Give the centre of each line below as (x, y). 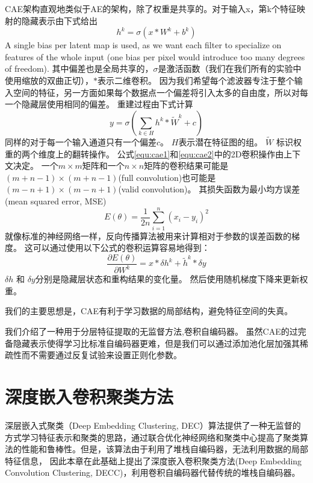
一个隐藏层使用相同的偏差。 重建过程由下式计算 (99, 104)
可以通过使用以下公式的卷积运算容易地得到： (121, 248)
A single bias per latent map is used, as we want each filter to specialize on (143, 45)
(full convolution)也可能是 (167, 177)
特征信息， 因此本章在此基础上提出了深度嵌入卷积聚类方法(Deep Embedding (153, 460)
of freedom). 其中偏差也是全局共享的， (79, 68)
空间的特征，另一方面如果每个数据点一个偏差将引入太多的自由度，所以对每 (160, 92)
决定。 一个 (36, 166)
